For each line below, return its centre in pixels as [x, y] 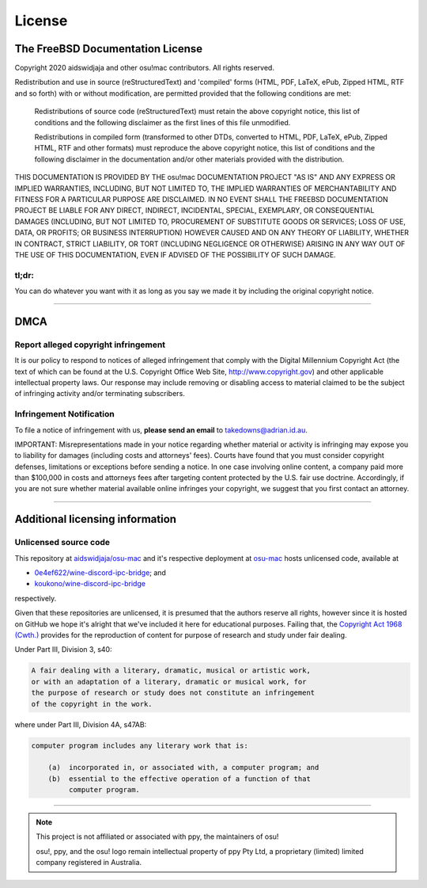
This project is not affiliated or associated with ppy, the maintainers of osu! [157, 837]
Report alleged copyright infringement [90, 345]
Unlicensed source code [62, 543]
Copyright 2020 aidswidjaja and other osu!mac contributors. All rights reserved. [144, 68]
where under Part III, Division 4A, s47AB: [81, 724]
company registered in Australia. [89, 863]
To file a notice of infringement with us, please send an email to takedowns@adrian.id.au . [161, 430]
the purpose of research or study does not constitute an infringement [173, 693]
